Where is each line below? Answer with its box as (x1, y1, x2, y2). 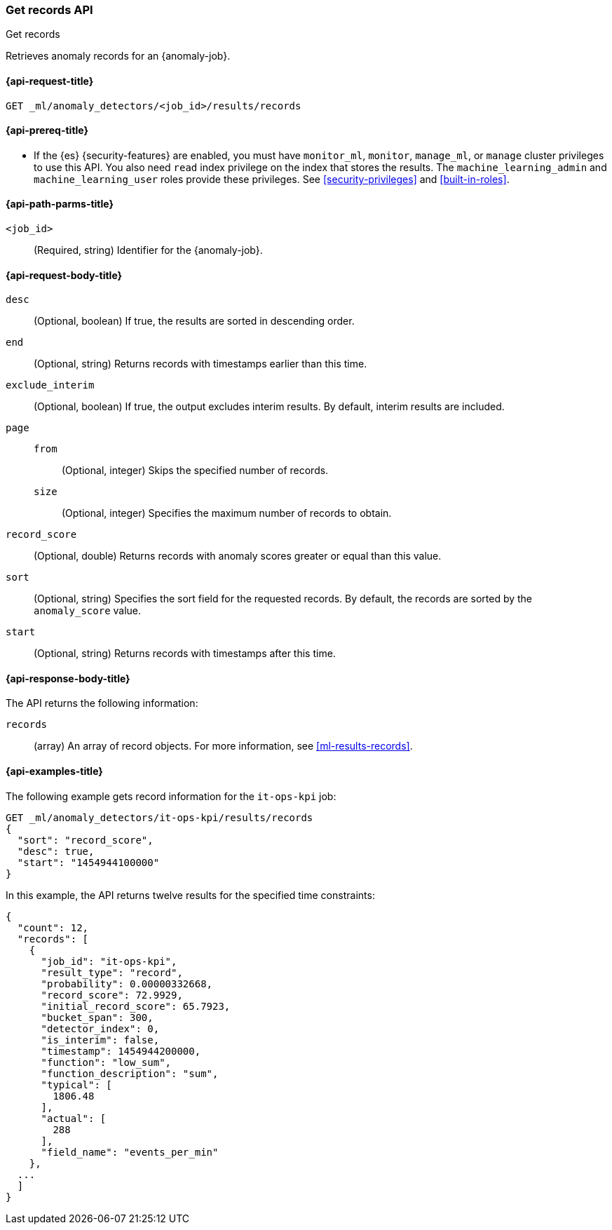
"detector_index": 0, (41, 1022, 160, 1034)
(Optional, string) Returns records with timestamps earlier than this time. (34, 358, 367, 370)
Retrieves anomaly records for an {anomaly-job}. (6, 50, 231, 62)
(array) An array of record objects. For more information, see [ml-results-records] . (34, 740, 413, 752)
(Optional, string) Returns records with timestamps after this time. (34, 647, 336, 660)
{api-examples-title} (6, 765, 103, 778)
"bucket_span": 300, (41, 1011, 154, 1023)
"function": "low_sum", (41, 1056, 172, 1068)
